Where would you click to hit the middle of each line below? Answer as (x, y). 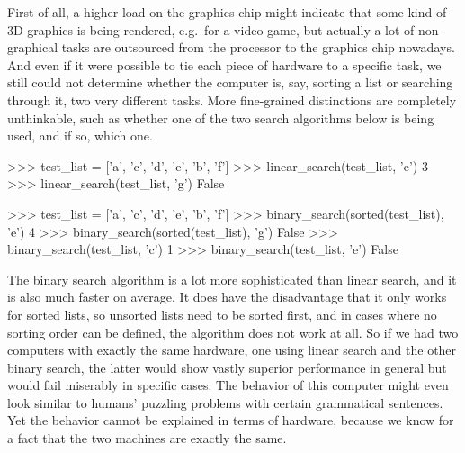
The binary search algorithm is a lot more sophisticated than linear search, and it (232, 279)
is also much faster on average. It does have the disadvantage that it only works (227, 297)
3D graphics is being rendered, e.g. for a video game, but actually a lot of (211, 29)
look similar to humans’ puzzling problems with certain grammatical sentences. (225, 402)
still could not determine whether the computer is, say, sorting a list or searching (230, 82)
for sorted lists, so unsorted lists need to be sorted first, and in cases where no (222, 314)
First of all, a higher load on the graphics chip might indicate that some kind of (227, 12)
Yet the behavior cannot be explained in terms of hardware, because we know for (231, 420)
